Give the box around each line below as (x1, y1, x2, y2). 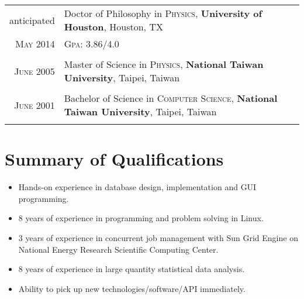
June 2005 (14, 64, 55, 78)
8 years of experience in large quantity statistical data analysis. (18, 263, 245, 275)
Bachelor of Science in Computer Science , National (64, 91, 278, 105)
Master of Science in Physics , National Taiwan (64, 57, 264, 71)
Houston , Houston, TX (64, 20, 163, 33)
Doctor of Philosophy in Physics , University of (64, 6, 262, 20)
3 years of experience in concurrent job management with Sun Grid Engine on (18, 231, 298, 243)
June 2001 (14, 98, 55, 112)
